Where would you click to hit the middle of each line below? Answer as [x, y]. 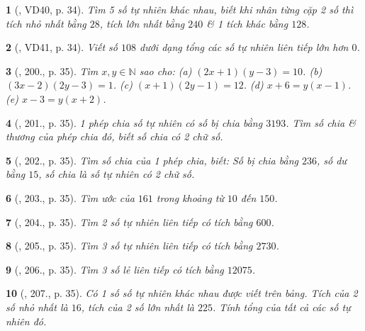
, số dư [332, 160]
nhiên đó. [26, 321]
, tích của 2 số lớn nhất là [137, 307]
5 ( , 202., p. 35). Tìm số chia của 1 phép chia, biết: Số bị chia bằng [152, 160]
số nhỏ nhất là [37, 307]
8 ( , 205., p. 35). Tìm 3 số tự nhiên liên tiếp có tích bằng [129, 246]
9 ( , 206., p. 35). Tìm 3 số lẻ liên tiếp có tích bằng [115, 269]
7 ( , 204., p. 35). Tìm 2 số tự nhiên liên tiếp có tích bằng [129, 221]
